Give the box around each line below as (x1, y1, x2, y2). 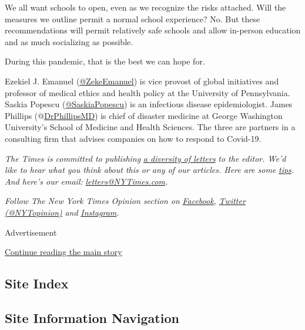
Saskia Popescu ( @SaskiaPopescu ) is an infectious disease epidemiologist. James (5, 98, 293, 110)
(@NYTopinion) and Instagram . (5, 206, 119, 218)
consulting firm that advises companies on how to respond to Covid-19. (5, 132, 262, 144)
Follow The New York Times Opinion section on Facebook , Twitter (5, 195, 246, 207)
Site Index (5, 274, 69, 292)
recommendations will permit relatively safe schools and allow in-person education (5, 24, 301, 36)
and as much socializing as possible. (5, 35, 133, 47)
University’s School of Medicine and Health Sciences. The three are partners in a (5, 121, 296, 133)
